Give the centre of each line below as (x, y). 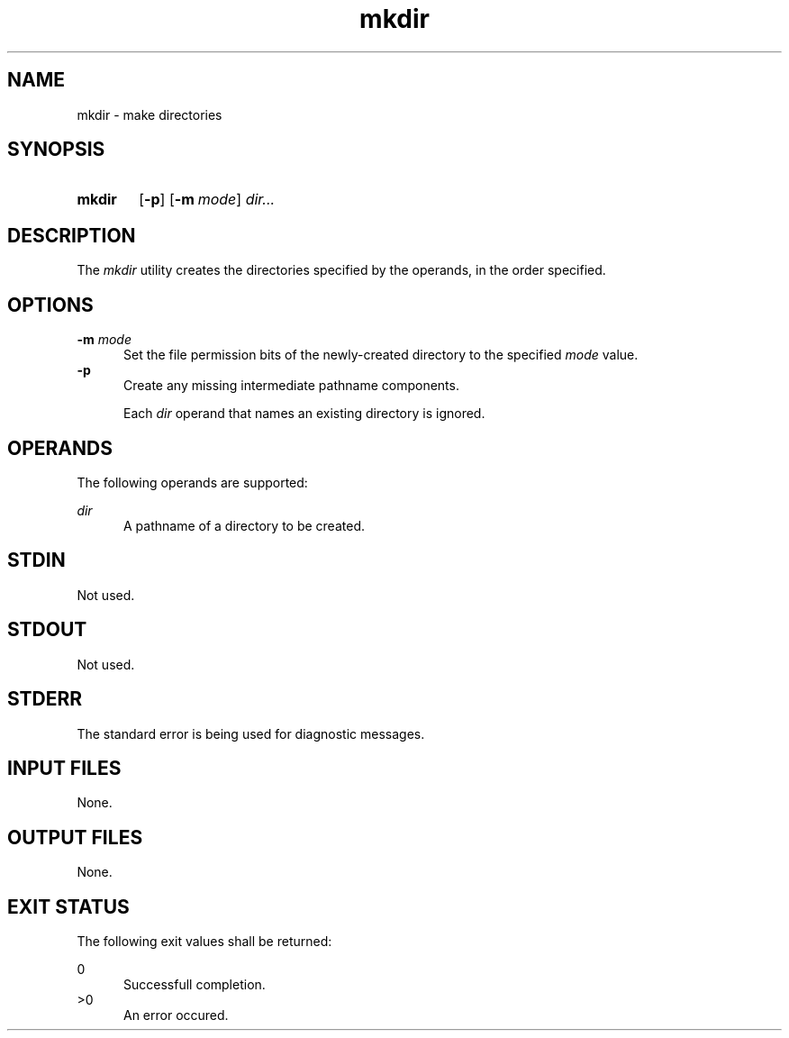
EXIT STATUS (68, 906)
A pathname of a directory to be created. (244, 525)
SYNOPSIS (56, 150)
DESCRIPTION (72, 235)
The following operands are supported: (192, 482)
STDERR (45, 699)
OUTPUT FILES (75, 837)
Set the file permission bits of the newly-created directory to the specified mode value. (381, 355)
